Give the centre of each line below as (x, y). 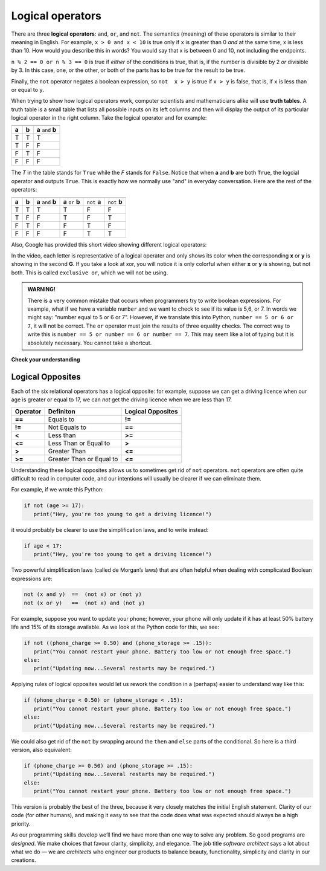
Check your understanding (46, 359)
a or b (72, 201)
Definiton (62, 411)
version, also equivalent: (41, 750)
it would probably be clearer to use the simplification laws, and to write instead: (110, 529)
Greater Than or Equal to (83, 459)
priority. (21, 824)
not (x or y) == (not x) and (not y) (84, 603)
